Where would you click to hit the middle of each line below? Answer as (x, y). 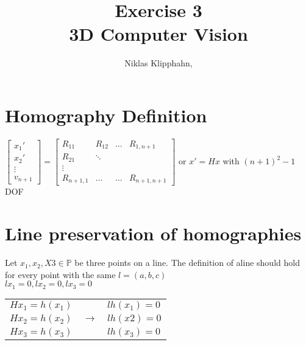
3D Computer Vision (158, 34)
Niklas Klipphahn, (158, 63)
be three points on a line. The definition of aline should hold (187, 263)
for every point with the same (60, 274)
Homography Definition (106, 115)
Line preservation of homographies (153, 233)
